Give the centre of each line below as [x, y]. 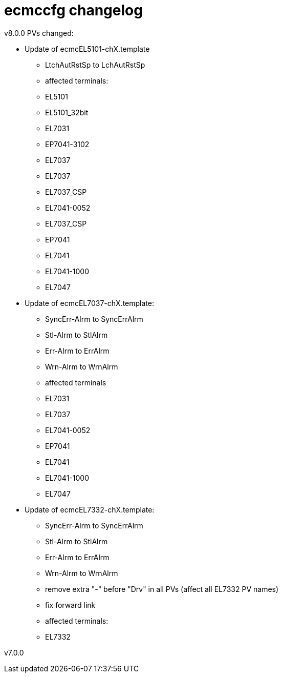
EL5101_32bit [67, 112]
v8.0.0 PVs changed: [39, 33]
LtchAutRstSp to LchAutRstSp [95, 65]
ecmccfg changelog [73, 10]
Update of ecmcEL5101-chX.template [87, 49]
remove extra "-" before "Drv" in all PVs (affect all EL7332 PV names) [162, 589]
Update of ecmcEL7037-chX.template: [89, 303]
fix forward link [70, 605]
